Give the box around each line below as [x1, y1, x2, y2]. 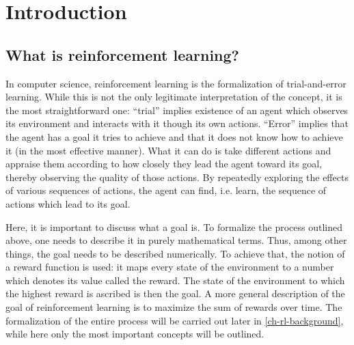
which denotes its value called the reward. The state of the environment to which [5, 273, 345, 287]
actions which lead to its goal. [5, 196, 131, 210]
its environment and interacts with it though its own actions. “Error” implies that [5, 116, 349, 130]
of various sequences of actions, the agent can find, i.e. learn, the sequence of [5, 183, 327, 197]
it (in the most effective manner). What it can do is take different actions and [5, 143, 331, 157]
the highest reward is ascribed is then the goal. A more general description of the [5, 286, 345, 301]
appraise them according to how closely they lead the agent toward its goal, [5, 156, 323, 171]
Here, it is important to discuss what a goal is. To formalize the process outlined [5, 219, 342, 234]
